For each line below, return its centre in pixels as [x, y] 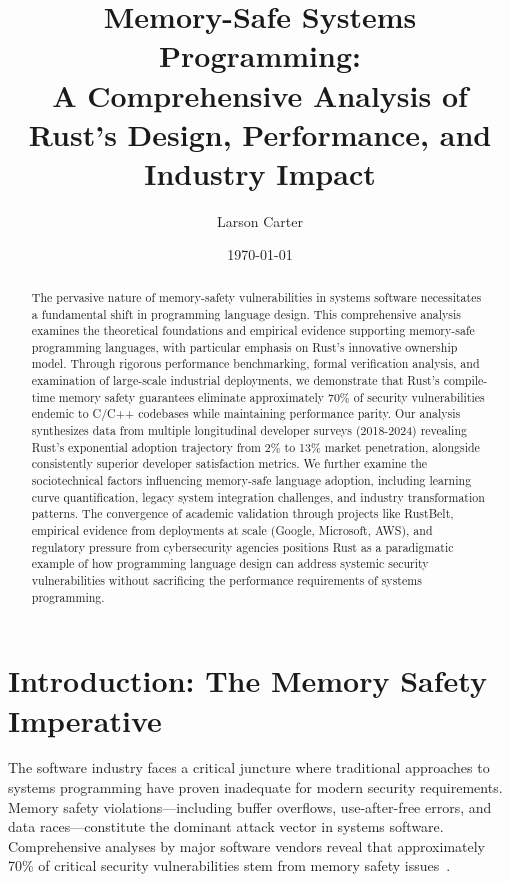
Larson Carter [260, 220]
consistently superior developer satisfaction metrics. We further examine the [229, 463]
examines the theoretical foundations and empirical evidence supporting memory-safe [253, 330]
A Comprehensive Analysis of [260, 94]
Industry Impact [260, 172]
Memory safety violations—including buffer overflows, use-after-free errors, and [250, 806]
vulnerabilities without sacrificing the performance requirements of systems [226, 580]
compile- [465, 380]
